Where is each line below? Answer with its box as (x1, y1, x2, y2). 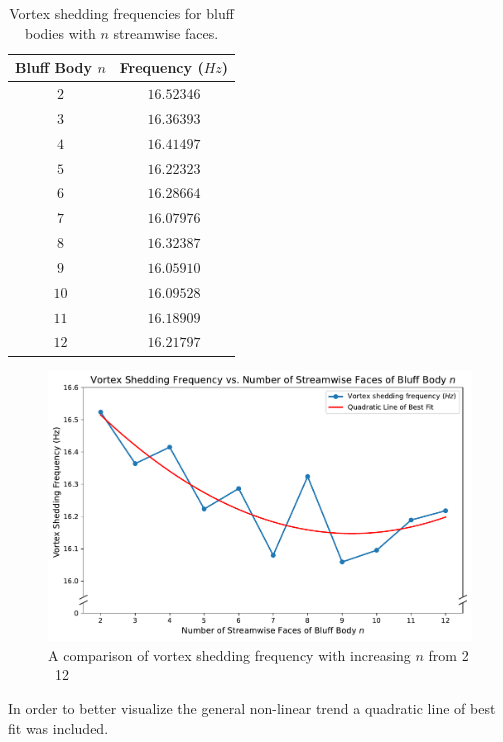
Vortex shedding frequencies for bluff (9, 3, 234, 23)
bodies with (25, 22, 96, 43)
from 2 (428, 644, 469, 665)
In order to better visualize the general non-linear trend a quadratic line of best (8, 697, 496, 718)
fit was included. (8, 717, 109, 738)
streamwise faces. (113, 22, 219, 43)
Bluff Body (15, 57, 93, 78)
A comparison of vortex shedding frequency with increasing (48, 644, 411, 665)
